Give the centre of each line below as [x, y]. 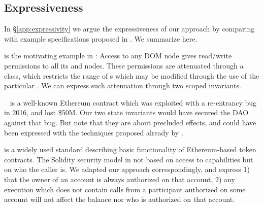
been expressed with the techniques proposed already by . [94, 132]
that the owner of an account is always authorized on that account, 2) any [120, 179]
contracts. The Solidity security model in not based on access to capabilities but [129, 159]
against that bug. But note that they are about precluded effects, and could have [130, 122]
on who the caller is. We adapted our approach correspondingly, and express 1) [127, 169]
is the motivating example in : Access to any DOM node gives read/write [118, 56]
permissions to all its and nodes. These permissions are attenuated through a [124, 65]
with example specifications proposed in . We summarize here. [101, 38]
